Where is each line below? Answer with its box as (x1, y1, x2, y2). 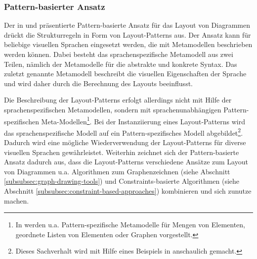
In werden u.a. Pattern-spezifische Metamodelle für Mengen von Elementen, (15, 219, 246, 230)
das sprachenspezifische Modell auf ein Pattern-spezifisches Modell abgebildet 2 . (4, 126, 243, 138)
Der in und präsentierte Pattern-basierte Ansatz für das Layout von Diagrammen (4, 20, 250, 30)
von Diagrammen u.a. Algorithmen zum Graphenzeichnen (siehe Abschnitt (4, 166, 230, 176)
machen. (4, 195, 29, 206)
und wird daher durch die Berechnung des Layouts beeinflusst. (4, 78, 193, 88)
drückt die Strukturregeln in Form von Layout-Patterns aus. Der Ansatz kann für (4, 29, 251, 40)
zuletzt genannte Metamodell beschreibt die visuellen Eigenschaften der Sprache (4, 68, 247, 79)
